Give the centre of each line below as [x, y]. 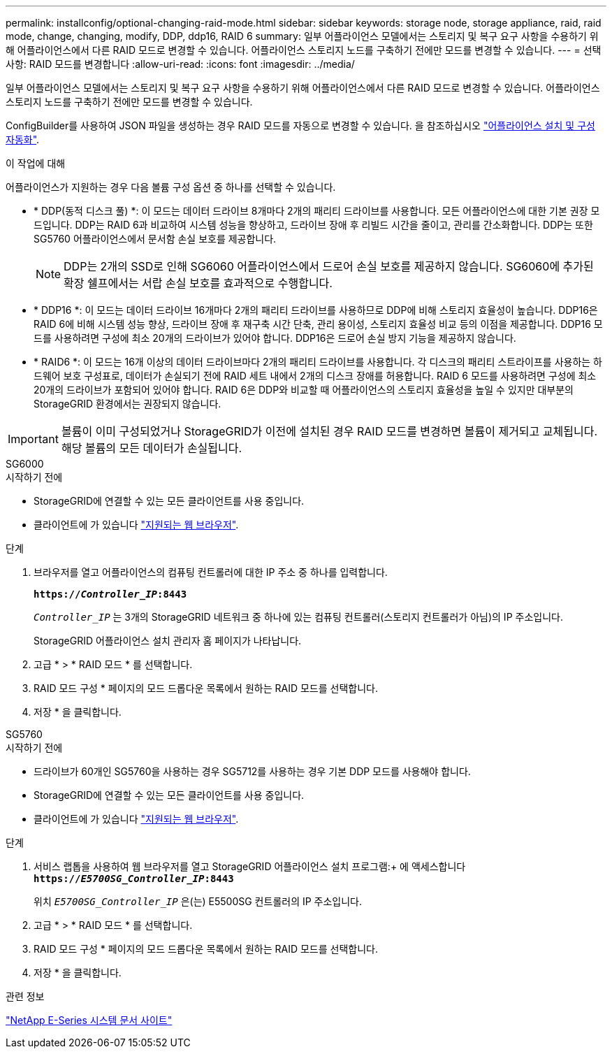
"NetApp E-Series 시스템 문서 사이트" [89, 1020]
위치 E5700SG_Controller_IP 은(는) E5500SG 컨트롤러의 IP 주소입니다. [198, 901]
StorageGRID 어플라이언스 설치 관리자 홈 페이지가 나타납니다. [168, 641]
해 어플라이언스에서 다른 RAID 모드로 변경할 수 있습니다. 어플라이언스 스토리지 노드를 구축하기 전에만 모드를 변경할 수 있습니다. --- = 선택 [304, 50]
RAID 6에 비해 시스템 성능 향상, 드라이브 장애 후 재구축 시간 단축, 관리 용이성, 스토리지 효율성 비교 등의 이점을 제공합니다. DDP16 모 [318, 324]
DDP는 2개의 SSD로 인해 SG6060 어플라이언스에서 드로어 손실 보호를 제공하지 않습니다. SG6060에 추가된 [329, 266]
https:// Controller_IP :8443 [110, 594]
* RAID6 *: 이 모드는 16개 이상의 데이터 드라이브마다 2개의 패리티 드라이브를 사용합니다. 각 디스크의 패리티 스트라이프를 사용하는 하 [318, 362]
